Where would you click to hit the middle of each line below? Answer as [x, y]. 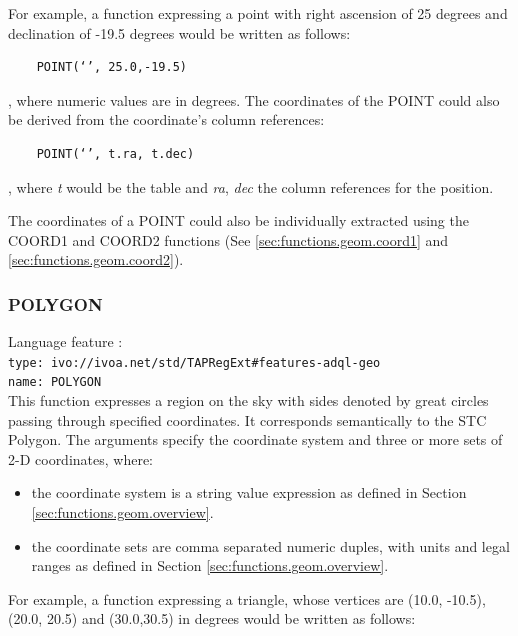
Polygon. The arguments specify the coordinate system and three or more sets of [255, 439]
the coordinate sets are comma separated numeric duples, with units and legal [270, 545]
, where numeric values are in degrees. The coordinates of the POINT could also [254, 99]
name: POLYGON [55, 382]
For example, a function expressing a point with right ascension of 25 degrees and [258, 13]
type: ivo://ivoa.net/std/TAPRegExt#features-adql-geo [194, 362]
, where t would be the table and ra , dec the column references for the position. [251, 186]
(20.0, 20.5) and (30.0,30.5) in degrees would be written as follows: [212, 618]
